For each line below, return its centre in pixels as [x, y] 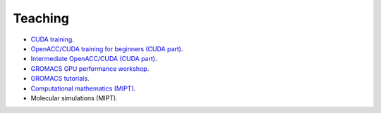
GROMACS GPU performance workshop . [90, 68]
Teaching [41, 18]
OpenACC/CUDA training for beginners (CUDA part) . [107, 48]
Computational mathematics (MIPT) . [83, 88]
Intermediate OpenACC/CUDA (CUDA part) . [94, 59]
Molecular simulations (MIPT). [74, 98]
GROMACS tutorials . [60, 79]
